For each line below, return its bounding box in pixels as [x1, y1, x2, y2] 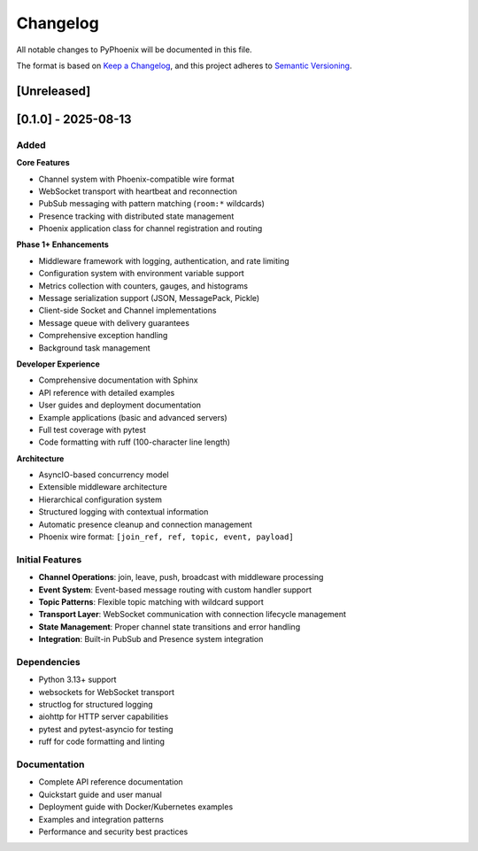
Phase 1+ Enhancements [16, 239, 110, 250]
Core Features [16, 158, 70, 168]
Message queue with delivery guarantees [38, 317, 190, 328]
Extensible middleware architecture [38, 482, 167, 492]
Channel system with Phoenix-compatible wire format [38, 174, 235, 184]
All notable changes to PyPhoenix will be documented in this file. [16, 44, 252, 55]
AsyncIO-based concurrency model [38, 469, 169, 480]
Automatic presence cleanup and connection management [38, 519, 252, 530]
